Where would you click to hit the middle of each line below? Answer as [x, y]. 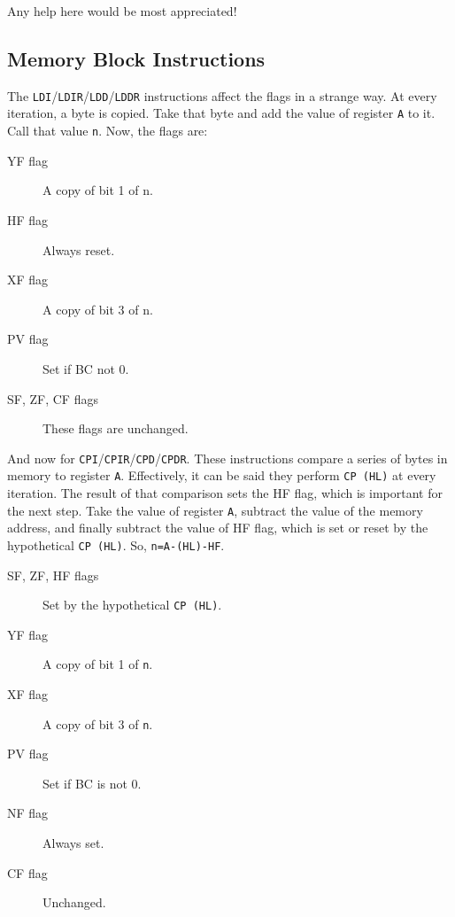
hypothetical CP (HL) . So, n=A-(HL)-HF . [116, 544]
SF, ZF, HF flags [53, 575]
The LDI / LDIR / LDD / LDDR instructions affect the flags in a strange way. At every [222, 95]
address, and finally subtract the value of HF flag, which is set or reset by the [218, 528]
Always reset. [79, 249]
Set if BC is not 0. [92, 783]
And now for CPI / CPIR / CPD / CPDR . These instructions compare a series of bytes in [227, 458]
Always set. [73, 843]
